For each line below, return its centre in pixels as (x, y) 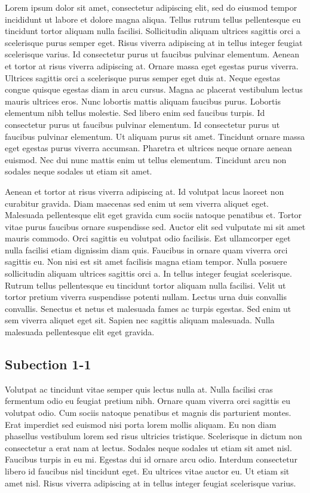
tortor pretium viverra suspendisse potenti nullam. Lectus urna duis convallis (146, 297)
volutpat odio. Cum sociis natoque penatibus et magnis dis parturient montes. (148, 413)
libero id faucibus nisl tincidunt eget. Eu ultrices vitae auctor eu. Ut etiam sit (147, 471)
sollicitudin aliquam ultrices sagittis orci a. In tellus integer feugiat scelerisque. (148, 273)
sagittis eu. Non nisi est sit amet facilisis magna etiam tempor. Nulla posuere (146, 261)
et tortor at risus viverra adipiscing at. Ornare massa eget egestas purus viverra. (152, 65)
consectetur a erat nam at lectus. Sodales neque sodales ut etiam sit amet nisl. (148, 447)
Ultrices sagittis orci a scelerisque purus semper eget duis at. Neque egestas (142, 77)
